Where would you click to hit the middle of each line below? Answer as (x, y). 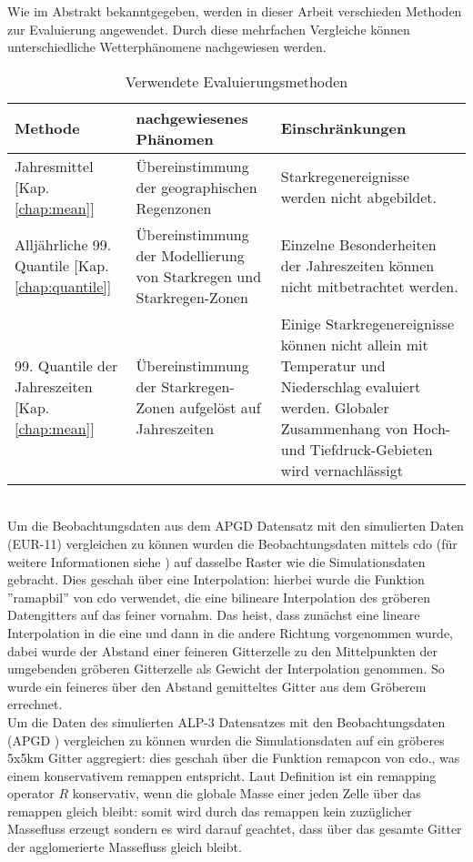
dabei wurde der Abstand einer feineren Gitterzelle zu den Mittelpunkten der (222, 650)
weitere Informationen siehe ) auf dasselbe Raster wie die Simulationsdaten (216, 561)
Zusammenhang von (344, 428)
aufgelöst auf (220, 407)
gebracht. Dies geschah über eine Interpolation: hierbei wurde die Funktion (216, 579)
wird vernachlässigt (342, 470)
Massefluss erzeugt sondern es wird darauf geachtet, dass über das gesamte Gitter (235, 829)
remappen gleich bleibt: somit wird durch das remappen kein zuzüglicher (210, 811)
